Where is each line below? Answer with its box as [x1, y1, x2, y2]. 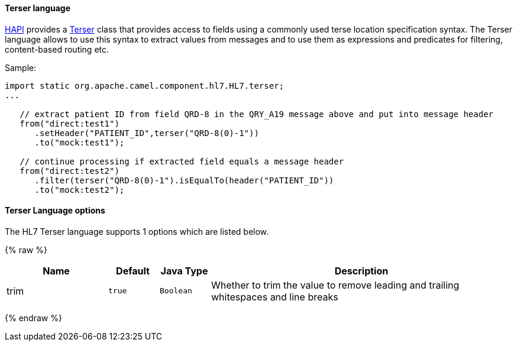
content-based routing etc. [5, 44, 109, 54]
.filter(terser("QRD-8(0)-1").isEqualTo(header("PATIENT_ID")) [34, 175, 334, 185]
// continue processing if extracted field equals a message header [20, 156, 344, 166]
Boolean [160, 286, 192, 296]
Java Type [160, 264, 208, 277]
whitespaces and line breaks [211, 290, 338, 303]
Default [116, 264, 150, 277]
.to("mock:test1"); [34, 137, 125, 147]
